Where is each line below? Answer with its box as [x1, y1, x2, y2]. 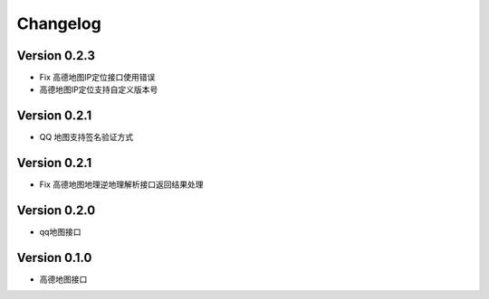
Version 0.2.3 [16, 48, 95, 63]
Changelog [16, 14, 101, 33]
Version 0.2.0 [16, 203, 96, 219]
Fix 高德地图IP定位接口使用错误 [39, 72, 156, 83]
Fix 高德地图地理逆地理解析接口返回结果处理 [39, 179, 204, 190]
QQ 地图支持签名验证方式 [39, 132, 134, 143]
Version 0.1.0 [16, 249, 92, 266]
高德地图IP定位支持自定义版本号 [39, 84, 158, 95]
